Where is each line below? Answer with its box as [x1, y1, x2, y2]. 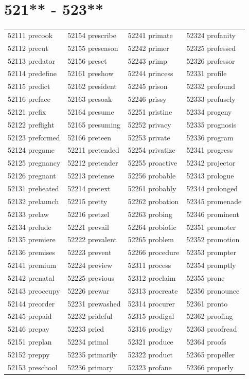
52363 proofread [186, 323, 237, 334]
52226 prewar [67, 285, 110, 296]
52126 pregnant [8, 170, 56, 181]
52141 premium [8, 260, 57, 270]
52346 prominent [186, 208, 239, 219]
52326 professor [186, 55, 235, 66]
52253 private [128, 132, 170, 142]
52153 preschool [8, 362, 58, 372]
